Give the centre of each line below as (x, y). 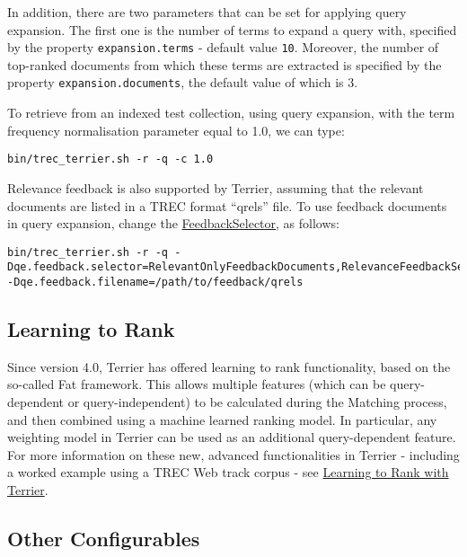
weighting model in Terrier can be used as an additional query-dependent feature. (232, 437)
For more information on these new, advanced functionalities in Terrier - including (233, 454)
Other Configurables (104, 539)
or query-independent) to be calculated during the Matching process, (257, 402)
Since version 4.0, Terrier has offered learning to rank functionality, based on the (229, 366)
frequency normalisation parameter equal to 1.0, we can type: (176, 130)
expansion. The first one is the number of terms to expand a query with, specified (232, 29)
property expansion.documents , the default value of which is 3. (183, 82)
